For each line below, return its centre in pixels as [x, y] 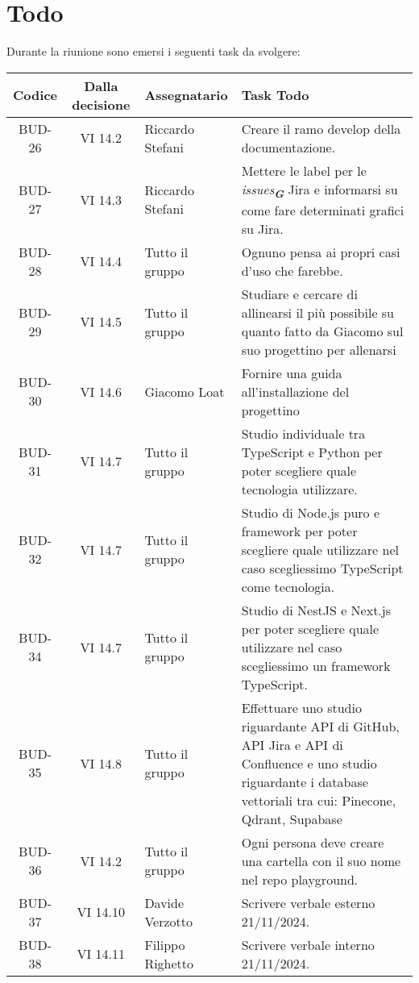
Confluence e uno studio [309, 763]
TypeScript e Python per [312, 452]
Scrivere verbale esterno [308, 902]
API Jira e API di [292, 744]
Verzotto [168, 921]
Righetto [169, 963]
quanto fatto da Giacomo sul [322, 331]
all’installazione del [295, 391]
